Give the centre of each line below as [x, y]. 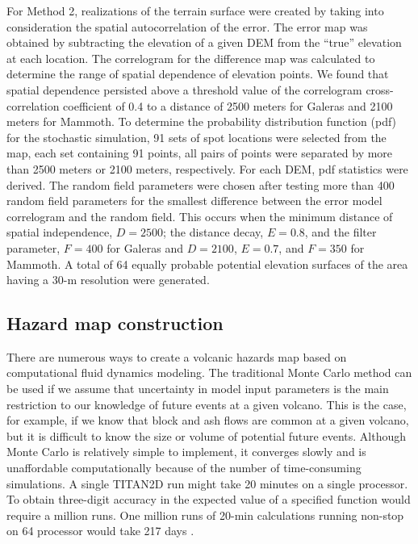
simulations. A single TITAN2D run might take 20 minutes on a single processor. [207, 483]
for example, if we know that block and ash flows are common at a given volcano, [208, 420]
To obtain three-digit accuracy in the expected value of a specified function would [209, 499]
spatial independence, [60, 232]
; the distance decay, [213, 232]
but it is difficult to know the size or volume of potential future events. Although [206, 435]
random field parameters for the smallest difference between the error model [194, 201]
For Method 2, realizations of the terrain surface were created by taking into [195, 10]
